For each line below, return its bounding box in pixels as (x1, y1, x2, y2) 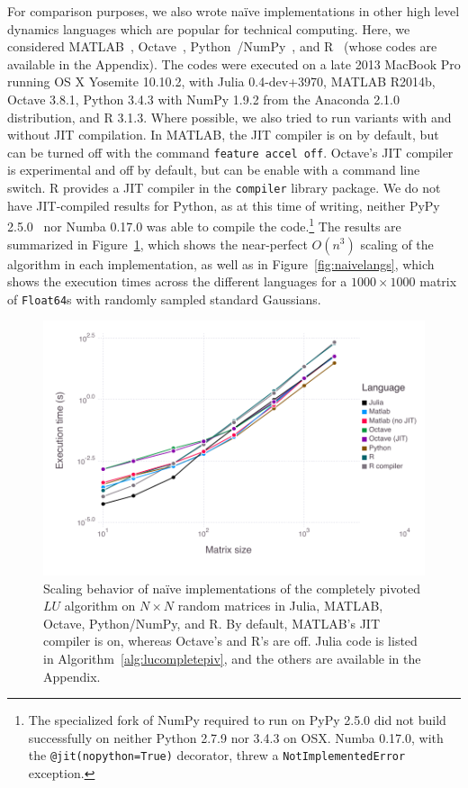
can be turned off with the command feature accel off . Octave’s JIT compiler (7, 142, 454, 161)
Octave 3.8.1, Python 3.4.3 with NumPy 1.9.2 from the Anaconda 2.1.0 (7, 89, 400, 108)
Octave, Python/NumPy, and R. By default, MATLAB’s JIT (43, 613, 381, 632)
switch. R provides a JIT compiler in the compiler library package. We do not (7, 178, 441, 196)
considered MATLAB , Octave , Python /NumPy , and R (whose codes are (7, 37, 437, 56)
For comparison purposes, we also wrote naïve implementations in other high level (7, 2, 460, 20)
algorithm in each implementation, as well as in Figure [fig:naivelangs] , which (7, 254, 435, 273)
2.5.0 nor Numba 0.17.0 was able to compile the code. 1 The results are (7, 214, 401, 235)
